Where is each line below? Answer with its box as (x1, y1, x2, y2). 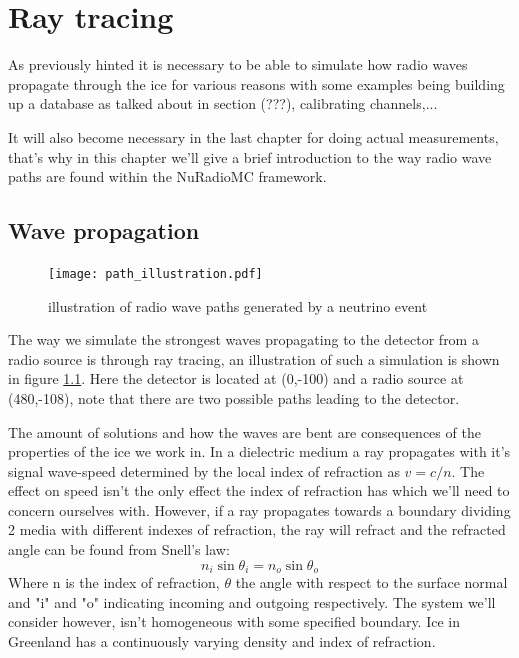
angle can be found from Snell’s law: (8, 539, 230, 560)
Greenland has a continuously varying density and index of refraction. (8, 630, 436, 651)
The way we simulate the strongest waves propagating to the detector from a (8, 329, 479, 350)
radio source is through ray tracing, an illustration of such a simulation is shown (8, 348, 500, 369)
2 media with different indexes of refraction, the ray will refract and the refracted (8, 519, 506, 540)
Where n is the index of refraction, (8, 572, 220, 593)
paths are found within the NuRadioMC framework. (8, 166, 327, 187)
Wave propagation (8, 215, 200, 246)
